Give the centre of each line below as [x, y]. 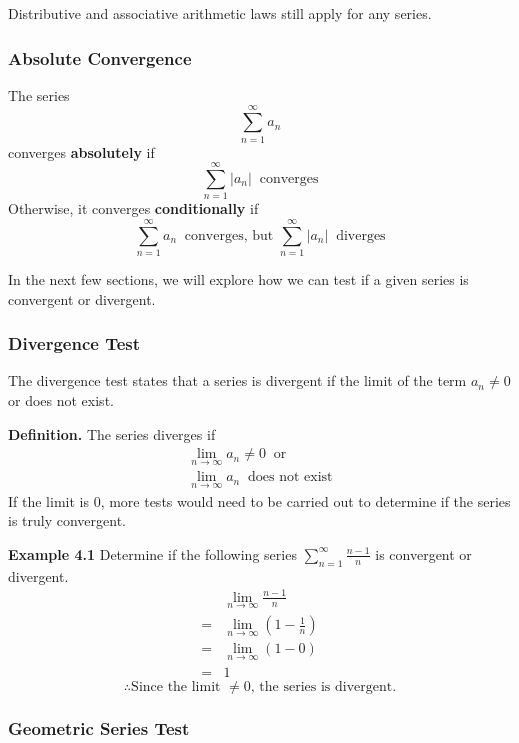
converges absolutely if [81, 151]
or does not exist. [61, 399]
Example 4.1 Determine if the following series [152, 553]
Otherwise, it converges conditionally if [133, 208]
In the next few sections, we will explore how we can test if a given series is [238, 278]
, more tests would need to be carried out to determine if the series [305, 500]
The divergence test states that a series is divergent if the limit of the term [237, 380]
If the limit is [48, 500]
